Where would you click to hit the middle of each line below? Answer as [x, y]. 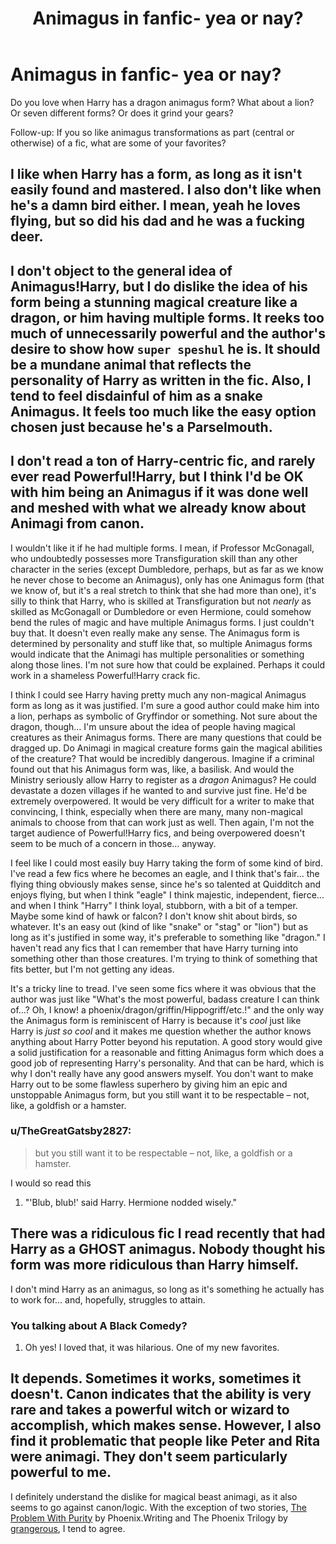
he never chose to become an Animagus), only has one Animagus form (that [167, 579]
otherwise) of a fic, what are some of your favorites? [118, 143]
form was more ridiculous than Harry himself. [155, 1265]
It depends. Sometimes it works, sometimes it [156, 1378]
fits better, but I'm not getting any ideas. [92, 969]
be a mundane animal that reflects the [131, 364]
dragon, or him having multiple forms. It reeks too [167, 317]
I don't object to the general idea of [121, 270]
